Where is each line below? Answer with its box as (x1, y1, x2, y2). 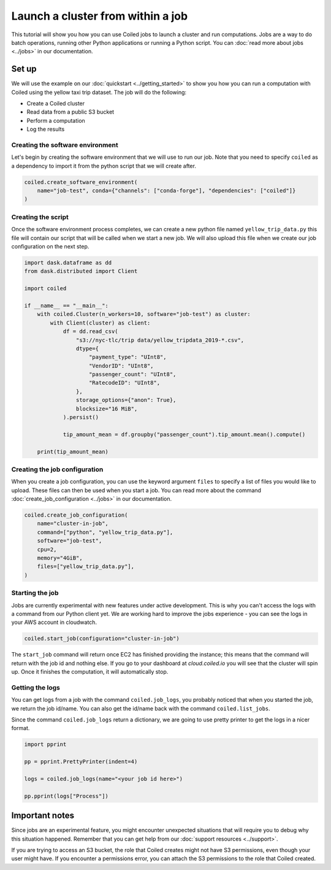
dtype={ (75, 345, 99, 352)
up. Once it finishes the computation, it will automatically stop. (11, 668, 169, 676)
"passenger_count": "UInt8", (89, 371, 177, 378)
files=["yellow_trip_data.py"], (37, 563, 135, 570)
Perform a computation (26, 117, 85, 124)
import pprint (24, 741, 67, 748)
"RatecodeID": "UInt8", (89, 379, 161, 387)
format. (11, 725, 30, 732)
